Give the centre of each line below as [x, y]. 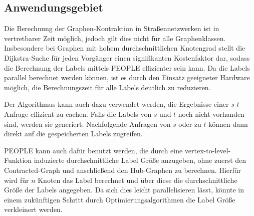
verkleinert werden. [33, 209]
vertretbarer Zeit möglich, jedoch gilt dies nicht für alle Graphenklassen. [115, 38]
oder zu [190, 124]
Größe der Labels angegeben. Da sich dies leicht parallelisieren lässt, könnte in [124, 190]
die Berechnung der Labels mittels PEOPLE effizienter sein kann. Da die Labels [127, 67]
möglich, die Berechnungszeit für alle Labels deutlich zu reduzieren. [107, 87]
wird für [17, 180]
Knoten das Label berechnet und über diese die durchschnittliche [138, 180]
